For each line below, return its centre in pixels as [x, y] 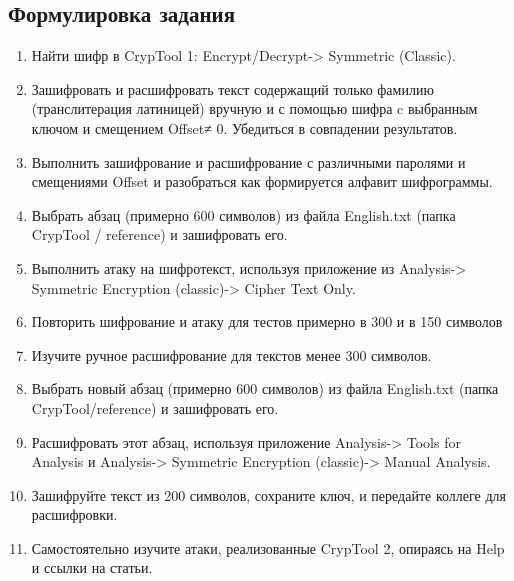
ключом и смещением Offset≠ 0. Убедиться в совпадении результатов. [244, 127]
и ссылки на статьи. [92, 567]
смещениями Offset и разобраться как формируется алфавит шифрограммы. [262, 181]
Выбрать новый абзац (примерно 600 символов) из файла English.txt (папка [265, 388]
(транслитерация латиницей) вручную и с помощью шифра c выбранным [254, 108]
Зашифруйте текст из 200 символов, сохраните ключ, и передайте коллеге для [268, 494]
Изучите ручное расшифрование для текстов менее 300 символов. [231, 354]
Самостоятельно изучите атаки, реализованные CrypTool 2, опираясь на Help [268, 547]
